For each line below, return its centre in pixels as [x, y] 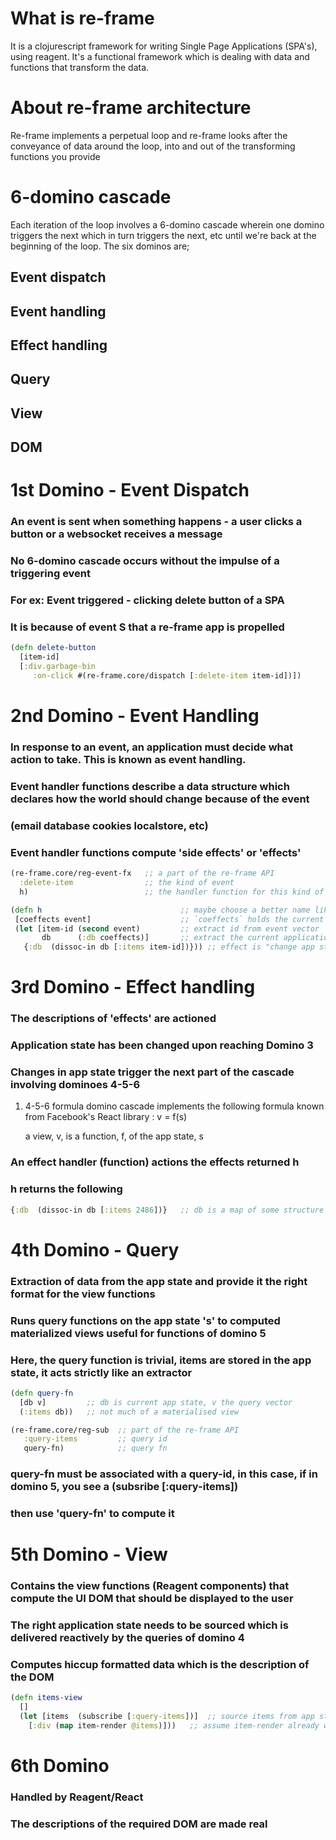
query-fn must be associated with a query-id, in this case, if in [164, 1474]
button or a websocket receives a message [116, 534]
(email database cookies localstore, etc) [109, 825]
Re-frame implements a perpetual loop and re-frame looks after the [149, 135]
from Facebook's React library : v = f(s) [106, 1117]
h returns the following [66, 1189]
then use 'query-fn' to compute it [92, 1513]
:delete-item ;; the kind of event [127, 883]
